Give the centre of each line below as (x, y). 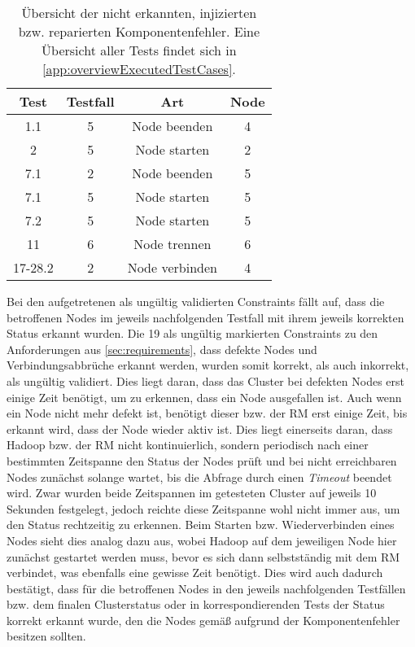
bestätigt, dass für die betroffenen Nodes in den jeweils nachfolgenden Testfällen (206, 588)
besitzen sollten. (46, 636)
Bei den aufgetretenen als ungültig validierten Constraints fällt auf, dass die (196, 301)
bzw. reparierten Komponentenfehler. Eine (139, 31)
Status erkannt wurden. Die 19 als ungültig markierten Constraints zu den (192, 333)
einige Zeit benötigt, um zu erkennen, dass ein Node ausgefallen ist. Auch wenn (204, 397)
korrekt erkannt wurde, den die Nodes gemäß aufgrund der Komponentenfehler (203, 620)
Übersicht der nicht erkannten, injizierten (139, 13)
